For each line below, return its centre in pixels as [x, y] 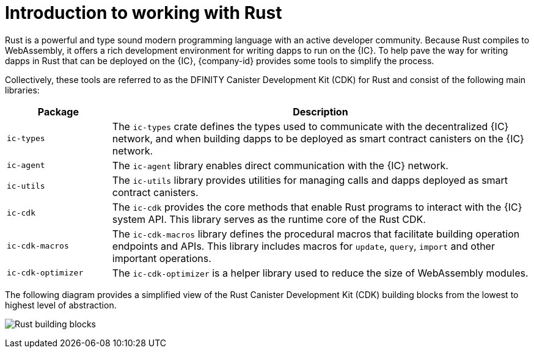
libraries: [22, 90]
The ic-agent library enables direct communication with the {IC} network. [280, 165]
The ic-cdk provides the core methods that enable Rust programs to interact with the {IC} [317, 207]
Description [320, 111]
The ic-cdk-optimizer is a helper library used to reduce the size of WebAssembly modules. [320, 273]
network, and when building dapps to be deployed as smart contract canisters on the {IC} [318, 138]
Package [58, 111]
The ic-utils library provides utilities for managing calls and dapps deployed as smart [310, 180]
